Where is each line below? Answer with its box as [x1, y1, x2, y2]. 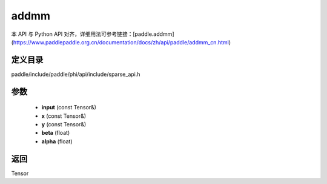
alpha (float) [41, 137, 73, 145]
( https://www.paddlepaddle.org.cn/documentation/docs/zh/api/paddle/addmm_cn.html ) [11, 38, 231, 46]
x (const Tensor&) [41, 112, 87, 120]
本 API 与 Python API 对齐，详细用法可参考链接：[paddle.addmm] [11, 30, 174, 38]
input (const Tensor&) [41, 104, 97, 111]
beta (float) [41, 129, 70, 137]
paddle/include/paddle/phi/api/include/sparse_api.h [11, 70, 140, 78]
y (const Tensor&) [41, 121, 87, 128]
